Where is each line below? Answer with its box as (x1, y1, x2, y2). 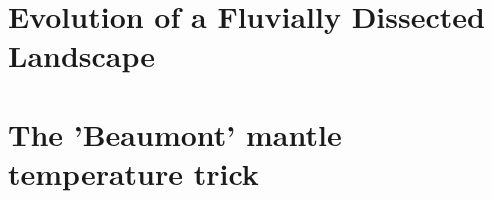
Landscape (8, 35, 156, 76)
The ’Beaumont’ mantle (8, 113, 342, 154)
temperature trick (8, 152, 259, 193)
